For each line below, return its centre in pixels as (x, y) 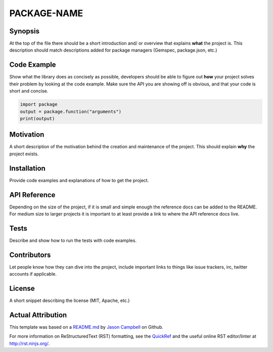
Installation (27, 168)
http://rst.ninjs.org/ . (30, 343)
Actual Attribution (38, 315)
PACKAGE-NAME (46, 13)
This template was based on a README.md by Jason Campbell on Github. (86, 327)
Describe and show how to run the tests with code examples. (73, 240)
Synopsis (25, 31)
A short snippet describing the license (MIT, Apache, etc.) (70, 300)
